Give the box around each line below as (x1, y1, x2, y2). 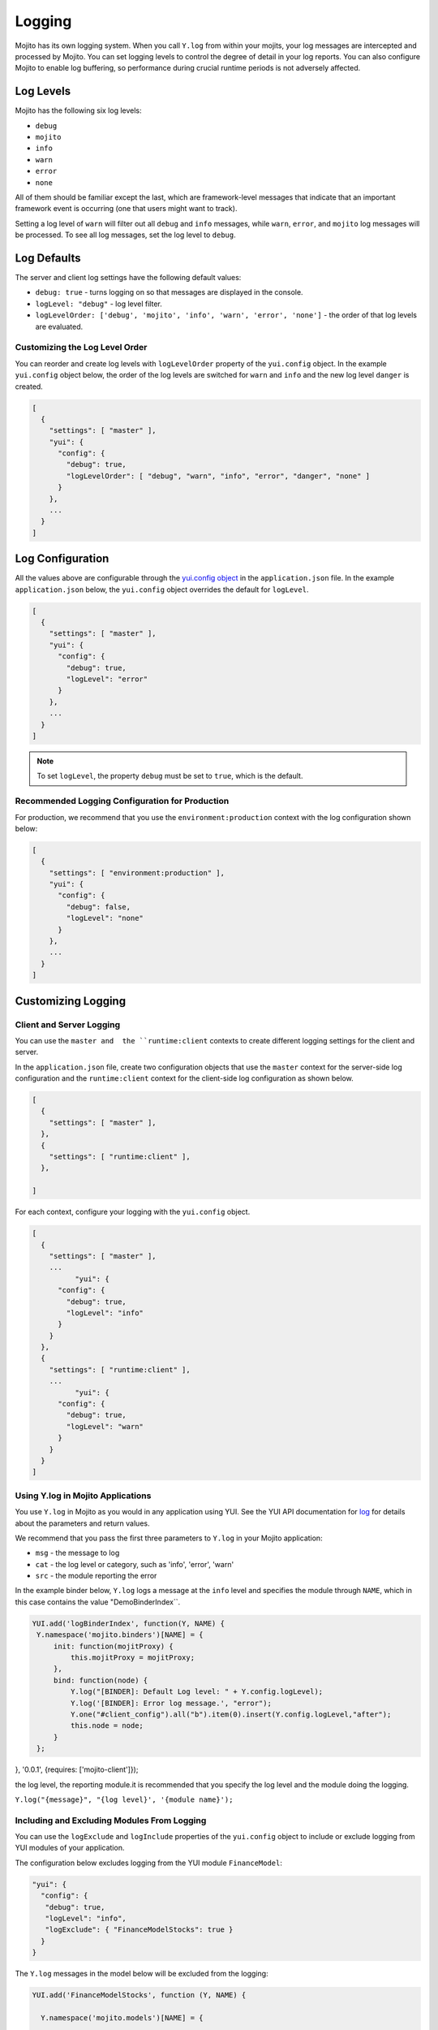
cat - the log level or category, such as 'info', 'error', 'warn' (35, 1559, 234, 1569)
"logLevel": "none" (66, 914, 144, 923)
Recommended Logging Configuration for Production (15, 796, 230, 807)
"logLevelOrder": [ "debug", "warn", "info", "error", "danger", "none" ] (66, 471, 371, 481)
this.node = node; (70, 1721, 144, 1730)
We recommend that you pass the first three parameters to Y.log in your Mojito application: (15, 1533, 324, 1543)
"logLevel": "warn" (66, 1422, 144, 1431)
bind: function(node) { (53, 1675, 148, 1685)
